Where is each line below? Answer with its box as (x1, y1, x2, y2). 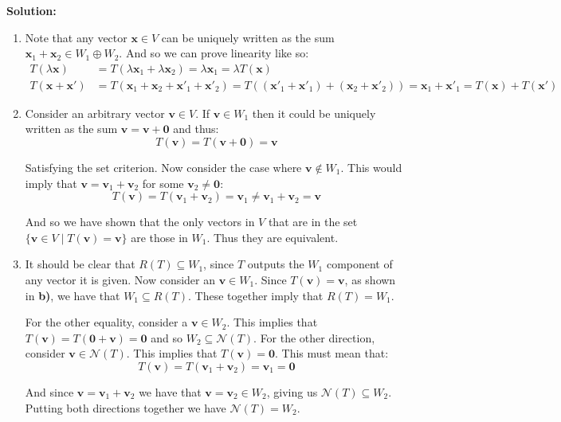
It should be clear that (25, 256, 135, 272)
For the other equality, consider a (25, 314, 188, 330)
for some (142, 174, 184, 191)
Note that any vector (25, 29, 127, 45)
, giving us (266, 383, 318, 400)
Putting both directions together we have (25, 399, 226, 416)
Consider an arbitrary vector (25, 104, 165, 121)
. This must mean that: (274, 345, 389, 361)
